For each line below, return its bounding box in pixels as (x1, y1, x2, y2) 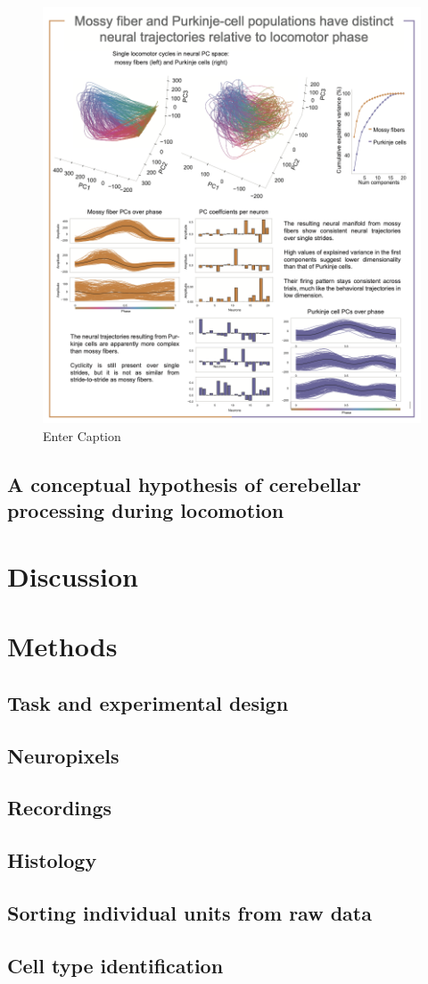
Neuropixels (7, 741, 119, 769)
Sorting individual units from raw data (7, 899, 372, 927)
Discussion (7, 557, 138, 594)
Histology (7, 846, 97, 874)
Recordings (7, 794, 112, 821)
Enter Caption (43, 426, 121, 445)
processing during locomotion (7, 496, 284, 524)
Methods (7, 628, 118, 664)
